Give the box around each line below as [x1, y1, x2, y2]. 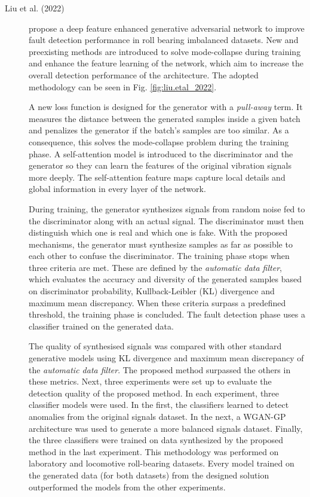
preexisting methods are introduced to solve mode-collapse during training [29, 45, 301, 57]
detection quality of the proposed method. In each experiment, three [29, 386, 280, 399]
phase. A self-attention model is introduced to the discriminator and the [29, 147, 293, 160]
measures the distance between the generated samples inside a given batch [29, 112, 300, 124]
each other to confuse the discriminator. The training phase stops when [29, 249, 290, 262]
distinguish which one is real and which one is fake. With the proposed [29, 226, 288, 239]
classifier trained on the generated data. [29, 319, 174, 332]
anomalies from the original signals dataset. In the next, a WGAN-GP [29, 410, 286, 422]
